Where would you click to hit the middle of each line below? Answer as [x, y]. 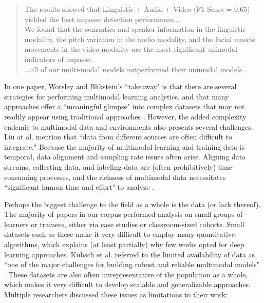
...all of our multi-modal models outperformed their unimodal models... [136, 69]
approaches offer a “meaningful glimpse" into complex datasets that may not [125, 106]
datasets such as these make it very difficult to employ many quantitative [120, 234]
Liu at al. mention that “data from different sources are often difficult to [118, 137]
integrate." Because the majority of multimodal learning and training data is [125, 146]
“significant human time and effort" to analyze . [79, 187]
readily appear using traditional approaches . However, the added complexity [125, 116]
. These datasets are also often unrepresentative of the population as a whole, [126, 274]
